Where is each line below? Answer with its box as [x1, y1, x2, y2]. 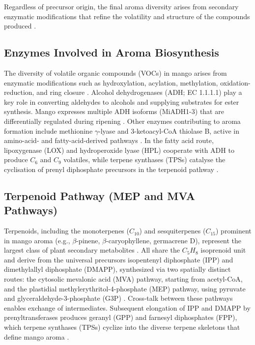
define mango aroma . [4, 331, 69, 342]
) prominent [216, 226, 252, 236]
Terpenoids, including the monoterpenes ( [4, 226, 129, 236]
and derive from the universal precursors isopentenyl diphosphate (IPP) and [4, 254, 233, 264]
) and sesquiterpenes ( [139, 226, 206, 236]
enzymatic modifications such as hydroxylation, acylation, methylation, [4, 77, 218, 87]
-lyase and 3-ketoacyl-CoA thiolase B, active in [98, 125, 239, 136]
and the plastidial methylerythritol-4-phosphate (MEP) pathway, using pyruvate [4, 283, 246, 293]
